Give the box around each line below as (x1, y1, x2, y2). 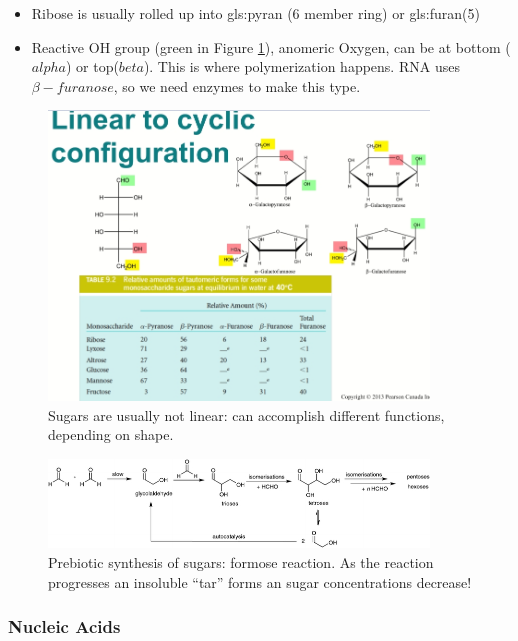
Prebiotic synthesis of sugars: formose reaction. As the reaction (48, 551, 434, 572)
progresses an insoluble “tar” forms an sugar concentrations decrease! (48, 571, 472, 592)
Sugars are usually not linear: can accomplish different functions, (48, 404, 445, 425)
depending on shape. (48, 424, 174, 445)
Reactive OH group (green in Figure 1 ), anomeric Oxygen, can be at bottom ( (31, 36, 511, 57)
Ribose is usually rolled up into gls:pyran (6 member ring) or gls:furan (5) (31, 3, 480, 23)
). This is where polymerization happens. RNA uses (143, 56, 460, 77)
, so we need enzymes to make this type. (113, 75, 361, 96)
